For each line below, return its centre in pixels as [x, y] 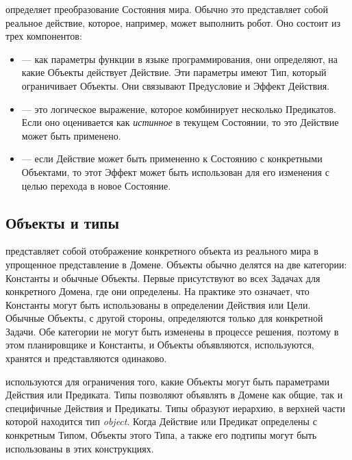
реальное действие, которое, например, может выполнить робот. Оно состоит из [173, 22]
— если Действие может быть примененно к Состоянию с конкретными [172, 158]
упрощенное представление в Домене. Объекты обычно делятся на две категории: [176, 264]
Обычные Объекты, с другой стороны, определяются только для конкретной [164, 318]
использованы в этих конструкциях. [80, 448]
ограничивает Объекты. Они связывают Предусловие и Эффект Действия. [176, 85]
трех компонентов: [44, 36]
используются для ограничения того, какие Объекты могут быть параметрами [167, 381]
